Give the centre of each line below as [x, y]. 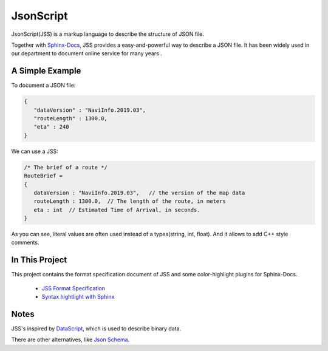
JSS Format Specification [73, 288]
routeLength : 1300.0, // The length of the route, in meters [130, 201]
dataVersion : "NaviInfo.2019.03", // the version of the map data [139, 193]
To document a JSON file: [43, 86]
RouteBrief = [43, 176]
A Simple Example [46, 71]
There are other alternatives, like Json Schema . [70, 339]
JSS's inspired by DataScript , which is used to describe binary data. [96, 329]
